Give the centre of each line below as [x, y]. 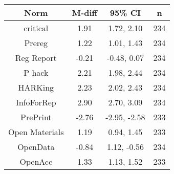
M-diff [85, 13]
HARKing [36, 87]
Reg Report [36, 58]
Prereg [36, 43]
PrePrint [36, 117]
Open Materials [36, 132]
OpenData [36, 147]
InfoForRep [36, 102]
